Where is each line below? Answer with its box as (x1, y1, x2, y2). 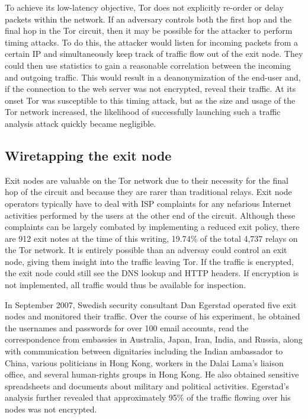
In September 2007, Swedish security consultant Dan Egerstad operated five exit (5, 298, 297, 311)
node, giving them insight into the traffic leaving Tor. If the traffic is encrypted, (5, 255, 294, 267)
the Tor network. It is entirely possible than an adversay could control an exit (5, 244, 287, 256)
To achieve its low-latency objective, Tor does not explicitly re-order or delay (5, 1, 284, 13)
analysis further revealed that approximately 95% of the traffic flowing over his (5, 391, 291, 404)
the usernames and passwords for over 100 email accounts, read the (5, 321, 249, 334)
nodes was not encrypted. (5, 403, 97, 415)
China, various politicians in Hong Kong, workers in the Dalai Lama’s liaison (5, 356, 284, 369)
